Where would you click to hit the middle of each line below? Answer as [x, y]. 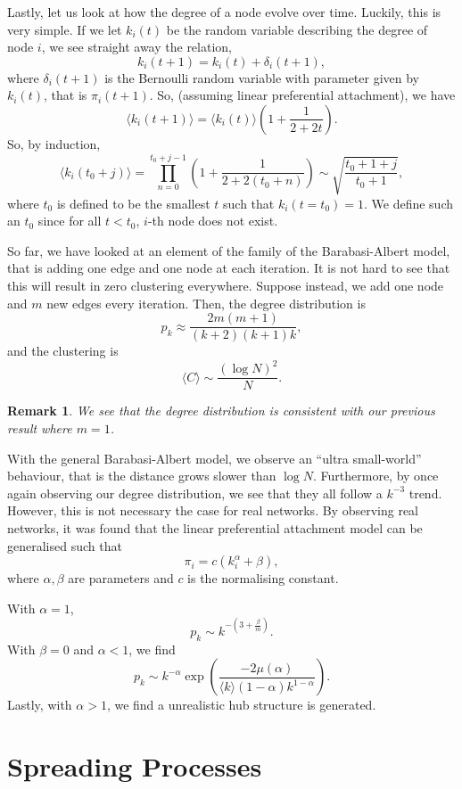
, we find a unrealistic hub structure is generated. [241, 705]
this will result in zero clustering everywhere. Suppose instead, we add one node [226, 286]
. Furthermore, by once [376, 476]
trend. [425, 493]
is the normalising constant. [263, 578]
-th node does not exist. [213, 221]
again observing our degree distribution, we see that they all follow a [195, 493]
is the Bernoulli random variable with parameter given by [262, 77]
